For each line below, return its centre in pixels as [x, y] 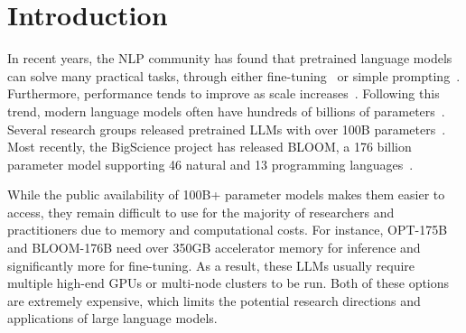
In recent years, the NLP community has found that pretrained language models [230, 58]
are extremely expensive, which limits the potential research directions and [214, 300]
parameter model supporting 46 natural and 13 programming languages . [210, 164]
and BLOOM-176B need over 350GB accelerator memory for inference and [214, 248]
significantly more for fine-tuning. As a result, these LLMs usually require [211, 265]
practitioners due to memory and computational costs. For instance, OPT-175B [228, 230]
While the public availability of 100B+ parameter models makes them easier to [226, 194]
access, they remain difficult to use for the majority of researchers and [201, 212]
